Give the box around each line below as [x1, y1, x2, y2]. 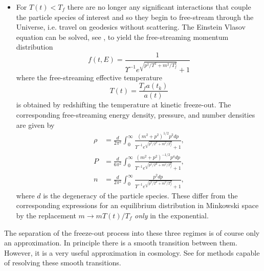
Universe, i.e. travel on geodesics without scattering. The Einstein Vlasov [16, 21, 246, 32]
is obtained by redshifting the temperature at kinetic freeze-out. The [16, 99, 231, 110]
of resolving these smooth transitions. [4, 257, 121, 268]
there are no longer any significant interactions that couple [67, 2, 251, 12]
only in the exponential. [135, 210, 209, 220]
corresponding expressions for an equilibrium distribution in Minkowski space [16, 200, 259, 211]
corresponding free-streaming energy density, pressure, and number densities [16, 109, 255, 120]
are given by [16, 119, 55, 130]
